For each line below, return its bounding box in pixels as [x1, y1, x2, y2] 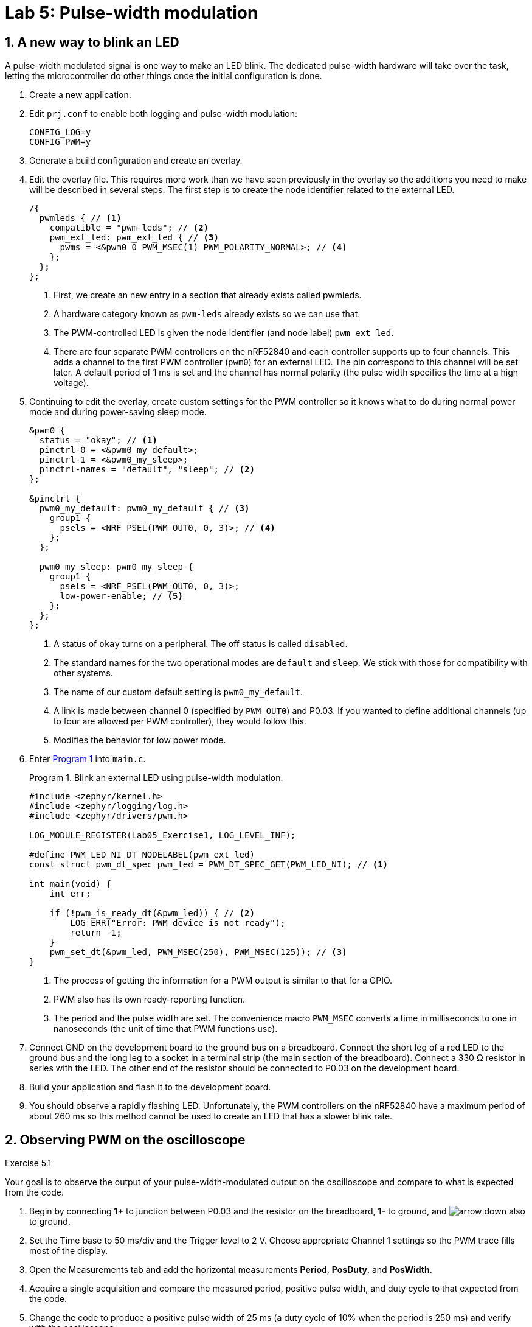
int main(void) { [29, 879, 111, 889]
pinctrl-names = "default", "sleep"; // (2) [39, 464, 255, 475]
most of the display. [29, 1245, 108, 1256]
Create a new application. [29, 89, 131, 100]
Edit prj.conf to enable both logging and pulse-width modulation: [29, 108, 298, 119]
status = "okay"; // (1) [39, 435, 157, 446]
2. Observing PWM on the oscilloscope [5, 1132, 246, 1147]
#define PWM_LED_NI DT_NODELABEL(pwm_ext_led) [29, 850, 255, 860]
